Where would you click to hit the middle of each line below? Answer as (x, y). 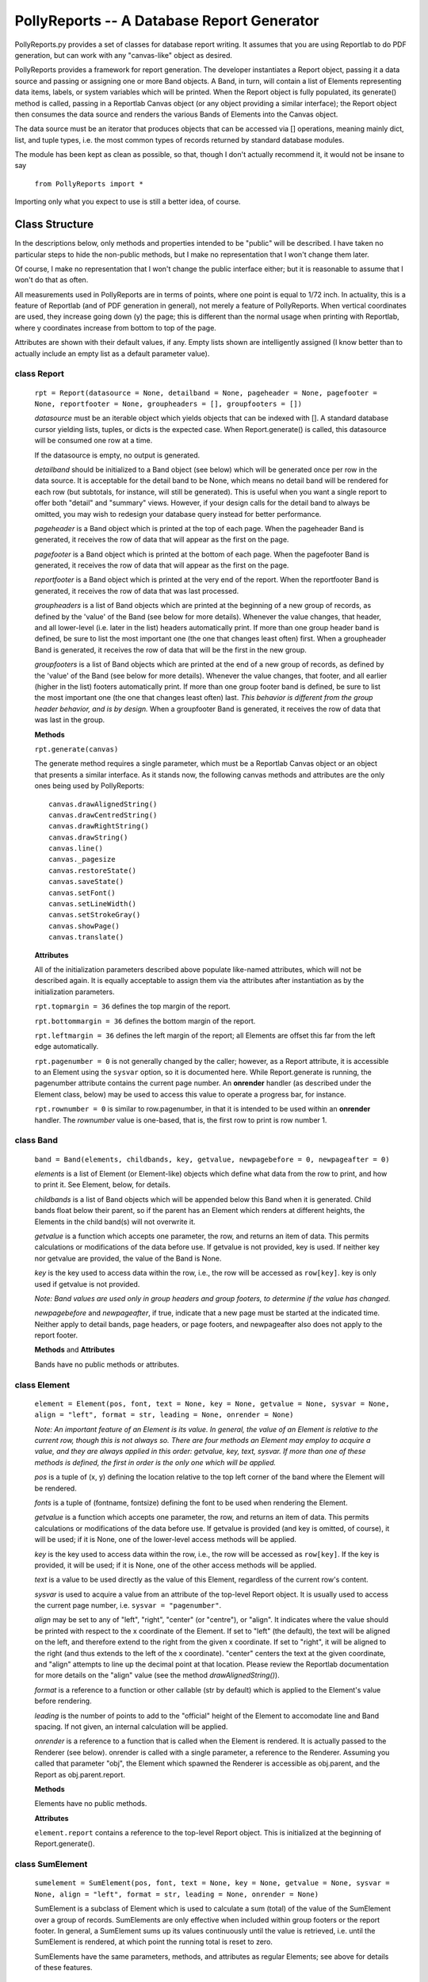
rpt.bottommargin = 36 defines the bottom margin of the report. (145, 1021)
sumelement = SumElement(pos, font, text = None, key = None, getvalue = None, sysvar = (212, 1883)
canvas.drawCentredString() (103, 815)
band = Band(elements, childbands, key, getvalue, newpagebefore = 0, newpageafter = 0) (212, 1159)
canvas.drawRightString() (99, 826)
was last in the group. (70, 720)
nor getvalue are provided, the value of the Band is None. (128, 1258)
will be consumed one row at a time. (94, 441)
